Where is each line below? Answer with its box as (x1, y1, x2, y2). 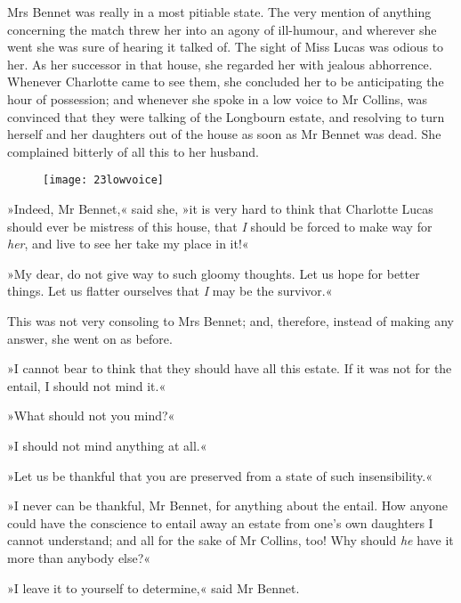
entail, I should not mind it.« (7, 376, 166, 395)
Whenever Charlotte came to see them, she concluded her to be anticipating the (7, 72, 444, 91)
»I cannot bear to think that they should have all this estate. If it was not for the (7, 359, 452, 378)
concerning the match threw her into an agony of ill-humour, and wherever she (7, 20, 437, 38)
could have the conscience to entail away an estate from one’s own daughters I (7, 513, 433, 532)
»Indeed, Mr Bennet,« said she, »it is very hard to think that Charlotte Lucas (7, 200, 433, 217)
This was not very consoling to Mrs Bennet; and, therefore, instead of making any (7, 311, 455, 330)
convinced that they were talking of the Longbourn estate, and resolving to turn (7, 107, 445, 126)
